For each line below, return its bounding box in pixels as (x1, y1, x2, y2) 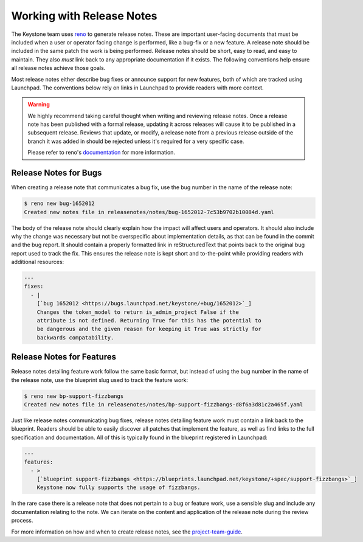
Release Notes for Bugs (11, 168, 102, 178)
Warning (27, 101, 50, 108)
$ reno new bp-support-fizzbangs (24, 392, 124, 400)
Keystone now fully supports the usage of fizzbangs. (36, 484, 201, 491)
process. (11, 517, 33, 524)
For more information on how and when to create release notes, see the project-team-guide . (11, 528, 243, 535)
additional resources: (11, 259, 64, 266)
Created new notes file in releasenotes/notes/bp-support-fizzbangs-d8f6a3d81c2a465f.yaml (24, 401, 303, 408)
